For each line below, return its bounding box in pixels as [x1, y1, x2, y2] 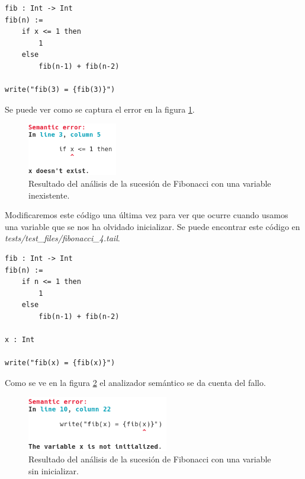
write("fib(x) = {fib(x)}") [5, 359, 115, 368]
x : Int [5, 336, 35, 344]
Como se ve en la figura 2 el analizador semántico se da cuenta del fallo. [5, 376, 266, 388]
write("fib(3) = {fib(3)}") [5, 85, 115, 94]
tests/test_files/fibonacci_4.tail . [5, 232, 120, 244]
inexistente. [28, 189, 70, 201]
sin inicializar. [28, 464, 79, 477]
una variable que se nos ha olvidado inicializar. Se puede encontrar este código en [5, 220, 300, 232]
